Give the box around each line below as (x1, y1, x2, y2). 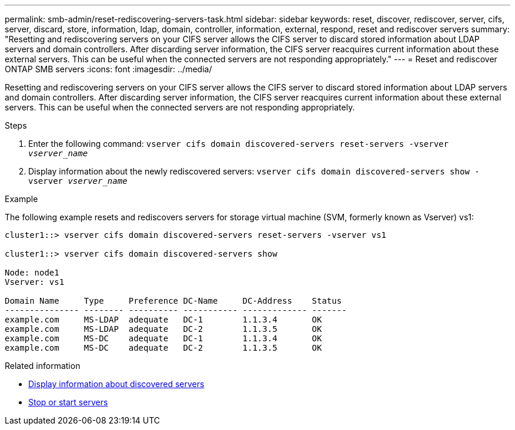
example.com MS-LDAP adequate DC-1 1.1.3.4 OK (5, 315, 322, 324)
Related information (5, 361, 81, 371)
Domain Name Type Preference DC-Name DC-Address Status (5, 296, 342, 305)
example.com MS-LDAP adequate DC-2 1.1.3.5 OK (5, 324, 322, 334)
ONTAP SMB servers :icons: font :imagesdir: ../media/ (5, 64, 212, 74)
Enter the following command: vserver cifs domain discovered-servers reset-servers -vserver (28, 139, 449, 149)
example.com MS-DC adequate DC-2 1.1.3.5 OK (5, 343, 322, 352)
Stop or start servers (28, 397, 108, 407)
